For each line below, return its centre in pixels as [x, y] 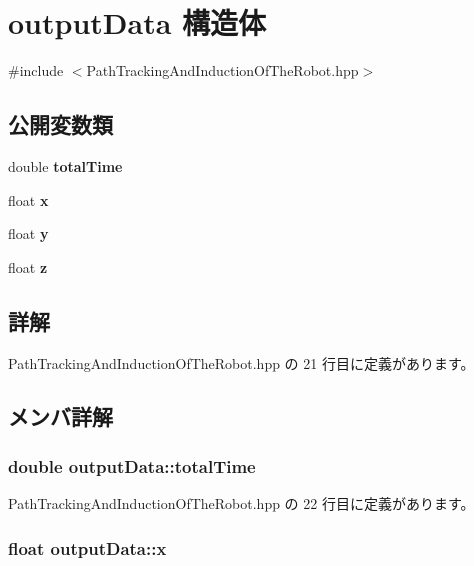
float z [28, 266]
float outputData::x [87, 547]
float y [28, 233]
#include [36, 70]
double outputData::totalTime [132, 465]
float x [28, 199]
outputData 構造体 [137, 22]
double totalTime [65, 165]
